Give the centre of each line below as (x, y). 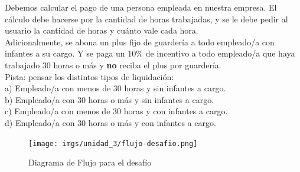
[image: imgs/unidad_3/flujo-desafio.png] (113, 143)
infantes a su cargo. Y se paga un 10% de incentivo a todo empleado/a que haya (150, 53)
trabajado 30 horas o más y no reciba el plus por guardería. (113, 64)
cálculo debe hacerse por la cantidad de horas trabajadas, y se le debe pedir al (146, 19)
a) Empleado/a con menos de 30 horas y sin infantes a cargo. (115, 88)
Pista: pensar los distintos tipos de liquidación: (89, 76)
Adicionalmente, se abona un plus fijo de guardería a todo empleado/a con (140, 42)
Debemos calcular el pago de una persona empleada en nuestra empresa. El (141, 7)
